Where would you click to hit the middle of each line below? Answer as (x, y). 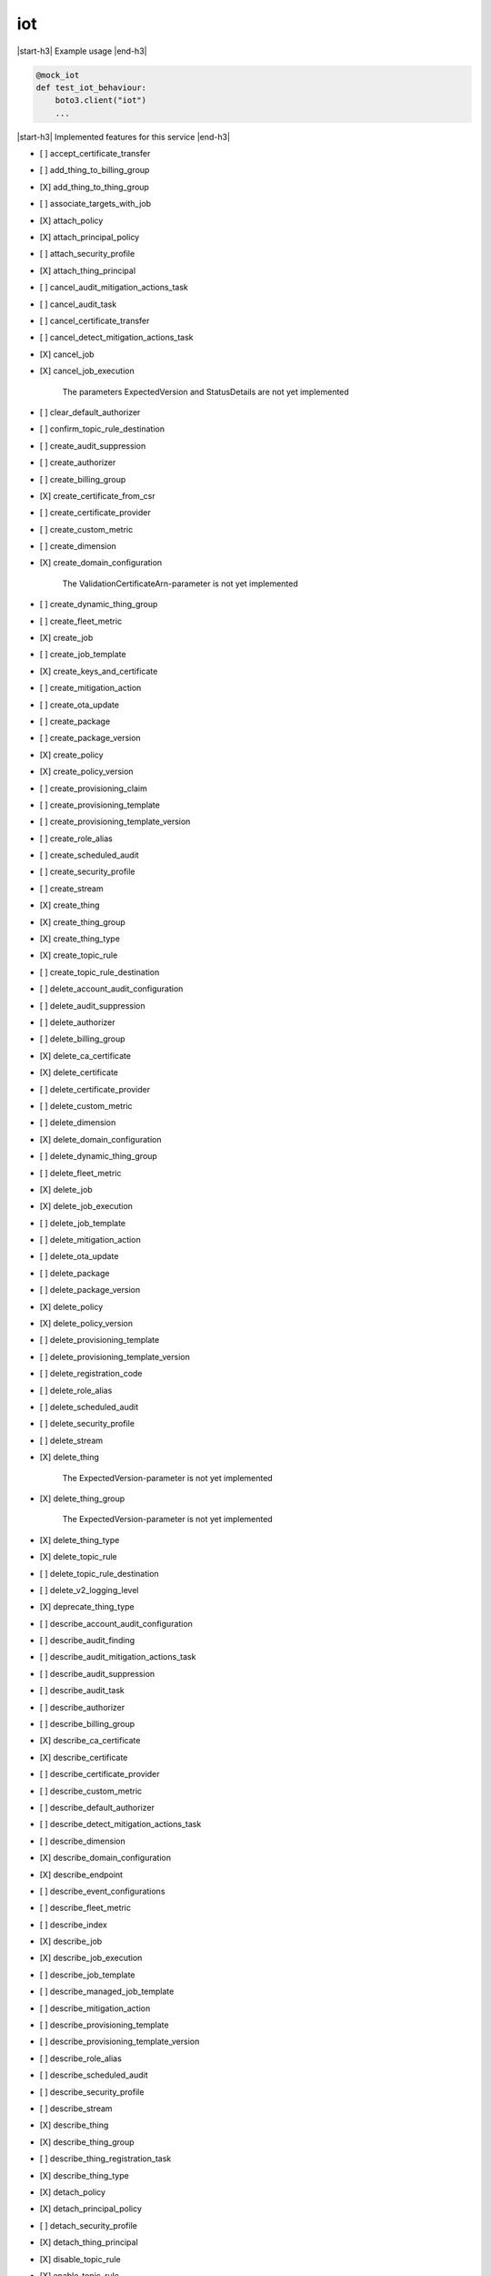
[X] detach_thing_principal (89, 2242)
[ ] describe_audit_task (82, 1691)
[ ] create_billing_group (83, 479)
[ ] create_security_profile (87, 872)
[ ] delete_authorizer (77, 1022)
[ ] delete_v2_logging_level (90, 1590)
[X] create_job (66, 638)
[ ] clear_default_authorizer (90, 412)
